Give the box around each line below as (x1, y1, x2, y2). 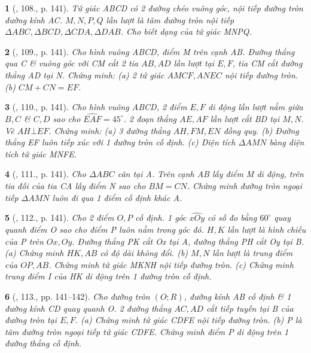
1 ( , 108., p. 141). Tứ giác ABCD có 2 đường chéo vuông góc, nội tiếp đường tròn (5, 2, 303, 14)
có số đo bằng (208, 211, 257, 224)
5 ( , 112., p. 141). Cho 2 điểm (5, 211, 114, 224)
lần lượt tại (173, 57, 215, 69)
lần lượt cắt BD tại (210, 112, 280, 124)
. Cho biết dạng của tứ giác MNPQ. (120, 25, 252, 38)
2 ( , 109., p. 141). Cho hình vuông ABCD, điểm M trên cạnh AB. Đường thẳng (5, 45, 295, 57)
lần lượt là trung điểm (212, 247, 293, 259)
